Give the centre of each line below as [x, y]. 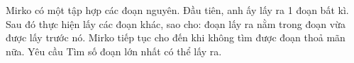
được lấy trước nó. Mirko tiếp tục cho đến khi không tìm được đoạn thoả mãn [176, 37]
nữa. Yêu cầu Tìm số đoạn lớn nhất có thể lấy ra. [114, 51]
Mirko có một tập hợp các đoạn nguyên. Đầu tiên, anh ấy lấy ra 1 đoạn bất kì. [177, 10]
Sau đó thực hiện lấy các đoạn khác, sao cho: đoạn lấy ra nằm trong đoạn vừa [176, 23]
